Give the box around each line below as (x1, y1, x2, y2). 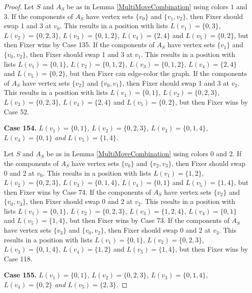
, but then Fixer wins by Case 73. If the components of (65, 215, 230, 225)
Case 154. (4, 123, 37, 133)
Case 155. (4, 270, 37, 280)
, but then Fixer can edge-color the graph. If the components (65, 68, 247, 78)
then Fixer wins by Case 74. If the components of (4, 186, 151, 197)
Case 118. (4, 253, 33, 263)
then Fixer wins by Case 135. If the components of (4, 39, 155, 50)
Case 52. (4, 106, 29, 116)
